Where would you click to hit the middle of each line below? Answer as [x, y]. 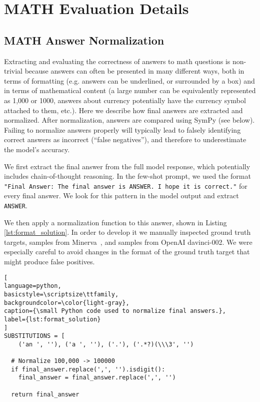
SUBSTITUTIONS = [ [34, 336]
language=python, [33, 286]
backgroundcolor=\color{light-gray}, [67, 303]
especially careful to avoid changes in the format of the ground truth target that [127, 252]
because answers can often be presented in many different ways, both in [134, 71]
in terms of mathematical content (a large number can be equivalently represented [130, 90]
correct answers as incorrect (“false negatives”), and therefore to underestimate [125, 139]
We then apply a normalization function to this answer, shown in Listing [115, 222]
